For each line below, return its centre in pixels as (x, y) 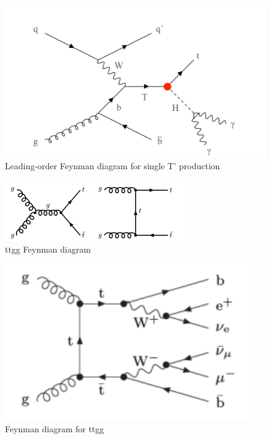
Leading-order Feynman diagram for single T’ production (113, 166)
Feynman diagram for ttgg (55, 428)
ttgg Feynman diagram (48, 249)
